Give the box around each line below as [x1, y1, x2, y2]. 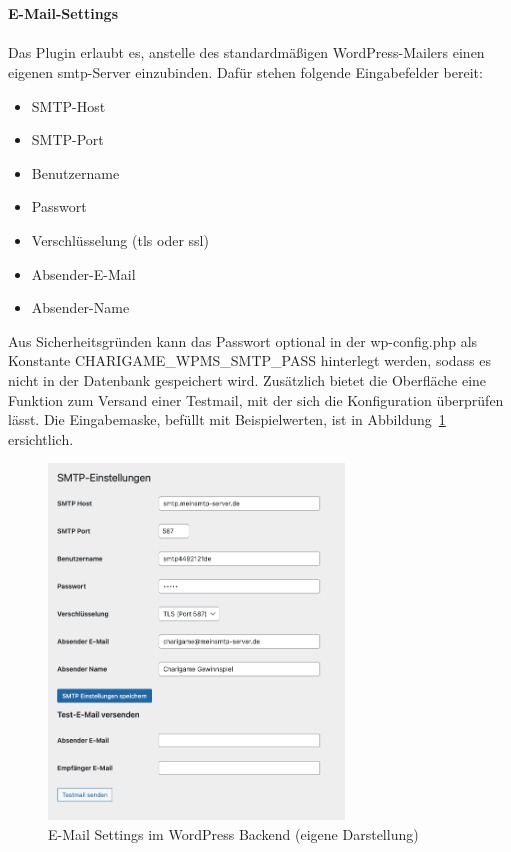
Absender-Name [31, 297, 130, 318]
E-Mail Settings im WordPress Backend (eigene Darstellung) [48, 823, 419, 844]
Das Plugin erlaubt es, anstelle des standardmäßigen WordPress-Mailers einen [8, 42, 485, 63]
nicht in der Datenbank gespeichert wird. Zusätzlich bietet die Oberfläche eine [8, 369, 487, 390]
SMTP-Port [31, 129, 104, 150]
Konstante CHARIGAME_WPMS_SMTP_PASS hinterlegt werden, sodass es [8, 350, 492, 371]
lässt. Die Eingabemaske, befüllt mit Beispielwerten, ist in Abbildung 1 [8, 409, 446, 430]
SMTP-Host [31, 95, 106, 116]
